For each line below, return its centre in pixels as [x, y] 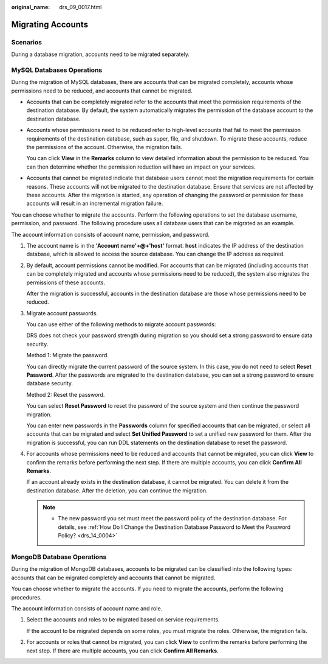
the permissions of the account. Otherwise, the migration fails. [104, 147]
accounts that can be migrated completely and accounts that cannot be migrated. [113, 578]
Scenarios [27, 42]
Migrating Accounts [50, 24]
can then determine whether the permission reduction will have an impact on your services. [141, 167]
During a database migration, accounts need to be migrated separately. [100, 54]
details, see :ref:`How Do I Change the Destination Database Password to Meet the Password [174, 527]
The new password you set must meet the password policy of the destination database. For [172, 519]
